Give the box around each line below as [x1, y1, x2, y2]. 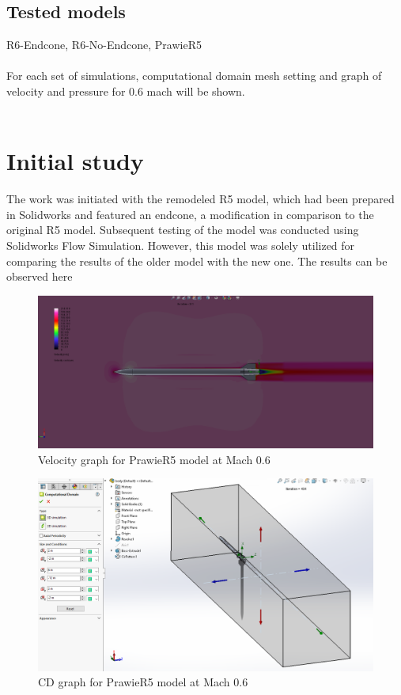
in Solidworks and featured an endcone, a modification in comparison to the [6, 206, 374, 222]
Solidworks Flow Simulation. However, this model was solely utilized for [6, 237, 355, 254]
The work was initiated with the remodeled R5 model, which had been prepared [6, 191, 395, 207]
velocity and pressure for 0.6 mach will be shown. [6, 82, 245, 99]
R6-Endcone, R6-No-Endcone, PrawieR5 [6, 36, 202, 53]
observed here [6, 268, 73, 285]
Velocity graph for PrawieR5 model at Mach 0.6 [38, 451, 270, 467]
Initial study [6, 145, 144, 177]
